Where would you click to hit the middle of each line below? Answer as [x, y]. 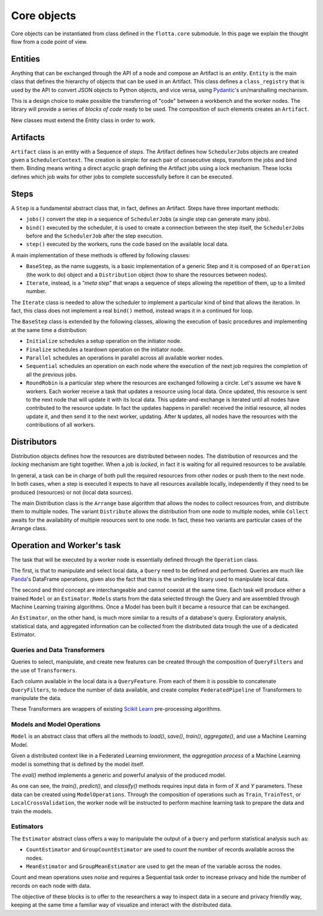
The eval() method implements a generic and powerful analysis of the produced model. [119, 775]
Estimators [27, 827]
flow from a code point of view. [49, 41]
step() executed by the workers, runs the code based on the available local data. [127, 244]
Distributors [34, 442]
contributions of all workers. [61, 425]
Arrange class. [29, 528]
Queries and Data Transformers [58, 650]
